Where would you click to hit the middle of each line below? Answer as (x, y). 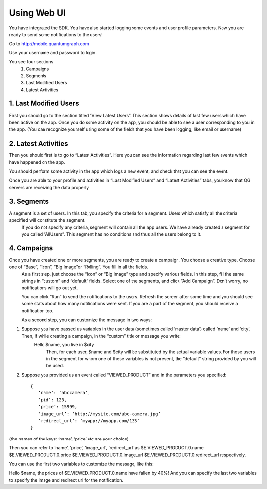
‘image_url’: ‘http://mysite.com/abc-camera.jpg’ (99, 414)
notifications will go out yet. (50, 288)
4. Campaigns (31, 248)
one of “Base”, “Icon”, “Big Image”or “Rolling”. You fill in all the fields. (79, 267)
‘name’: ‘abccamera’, (64, 393)
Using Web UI (38, 13)
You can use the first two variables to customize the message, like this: (82, 464)
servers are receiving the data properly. (49, 187)
